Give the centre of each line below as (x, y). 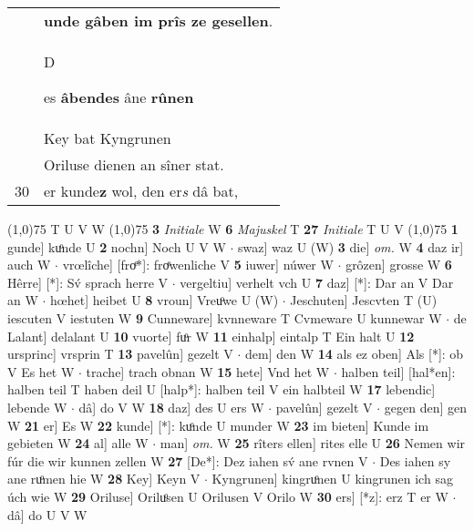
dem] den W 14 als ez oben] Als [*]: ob (355, 354)
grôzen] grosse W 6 (399, 265)
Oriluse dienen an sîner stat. (134, 164)
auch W (29, 265)
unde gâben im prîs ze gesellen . (159, 20)
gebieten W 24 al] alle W (78, 443)
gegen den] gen (425, 407)
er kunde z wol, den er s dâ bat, (141, 191)
